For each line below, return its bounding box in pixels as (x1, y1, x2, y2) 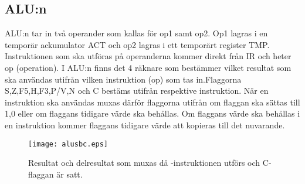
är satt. (56, 168, 83, 180)
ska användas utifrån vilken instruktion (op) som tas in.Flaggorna (5, 73, 242, 85)
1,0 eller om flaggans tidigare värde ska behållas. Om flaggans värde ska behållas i (5, 107, 300, 120)
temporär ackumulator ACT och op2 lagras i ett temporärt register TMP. (5, 38, 270, 50)
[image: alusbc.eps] (28, 139, 109, 148)
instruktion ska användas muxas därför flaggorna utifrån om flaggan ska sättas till (5, 96, 300, 108)
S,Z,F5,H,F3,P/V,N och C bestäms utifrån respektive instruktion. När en (5, 84, 269, 97)
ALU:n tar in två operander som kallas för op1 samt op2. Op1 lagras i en (5, 27, 268, 39)
